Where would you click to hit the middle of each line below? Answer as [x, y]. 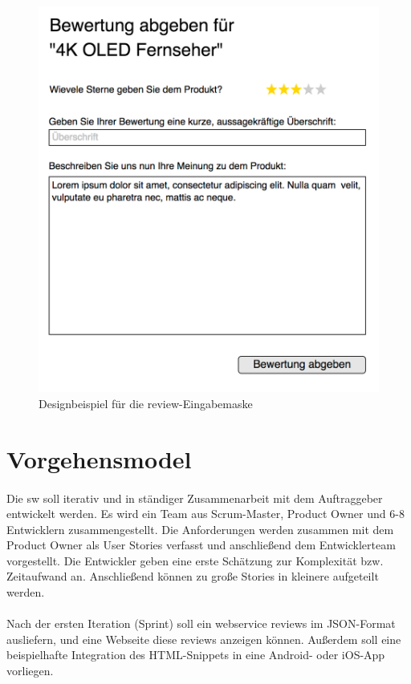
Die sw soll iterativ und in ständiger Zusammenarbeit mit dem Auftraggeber [195, 498]
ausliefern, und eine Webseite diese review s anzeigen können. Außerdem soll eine [204, 639]
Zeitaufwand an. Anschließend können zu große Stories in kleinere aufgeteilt [193, 576]
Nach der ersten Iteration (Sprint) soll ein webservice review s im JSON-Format [201, 623]
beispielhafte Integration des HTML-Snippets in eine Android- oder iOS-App [196, 655]
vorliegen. [30, 671]
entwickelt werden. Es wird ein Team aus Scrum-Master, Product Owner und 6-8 [205, 514]
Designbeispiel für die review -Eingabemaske [146, 403]
